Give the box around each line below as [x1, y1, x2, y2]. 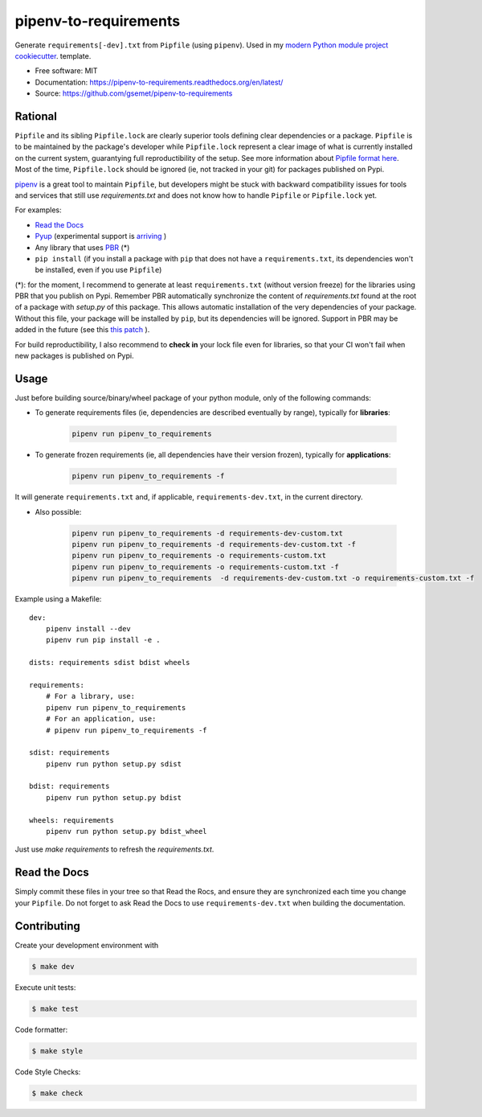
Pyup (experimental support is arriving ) [35, 232, 167, 241]
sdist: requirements [29, 748, 110, 758]
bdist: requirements [29, 782, 110, 791]
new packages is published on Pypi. [14, 351, 134, 361]
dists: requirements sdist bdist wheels [29, 658, 190, 667]
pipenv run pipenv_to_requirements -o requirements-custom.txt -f [71, 562, 339, 571]
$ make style [31, 1046, 84, 1055]
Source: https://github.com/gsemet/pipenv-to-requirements [35, 88, 233, 98]
